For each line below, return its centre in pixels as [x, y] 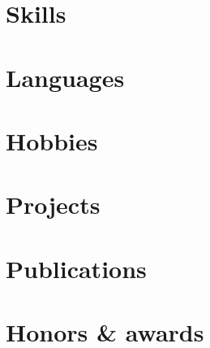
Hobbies [52, 140]
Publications [76, 268]
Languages [65, 77]
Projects [53, 204]
